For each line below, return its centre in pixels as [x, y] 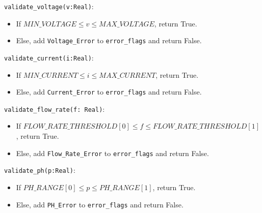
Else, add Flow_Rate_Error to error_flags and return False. [112, 153]
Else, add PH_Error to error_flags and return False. [100, 204]
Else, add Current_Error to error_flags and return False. [109, 92]
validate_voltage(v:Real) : [49, 6]
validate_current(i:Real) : [49, 57]
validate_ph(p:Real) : [40, 170]
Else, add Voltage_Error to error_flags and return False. [109, 40]
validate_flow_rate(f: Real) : [55, 109]
